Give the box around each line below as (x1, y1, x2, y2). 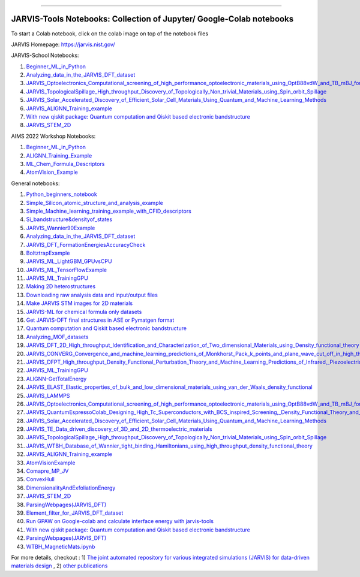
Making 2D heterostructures (26, 283, 96, 290)
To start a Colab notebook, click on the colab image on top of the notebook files (11, 30, 209, 37)
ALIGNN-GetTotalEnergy (26, 375, 87, 382)
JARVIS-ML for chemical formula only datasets (26, 308, 142, 315)
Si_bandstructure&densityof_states (26, 216, 113, 223)
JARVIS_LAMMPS (26, 392, 70, 399)
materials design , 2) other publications (11, 562, 108, 569)
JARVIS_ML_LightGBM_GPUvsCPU (26, 258, 112, 265)
